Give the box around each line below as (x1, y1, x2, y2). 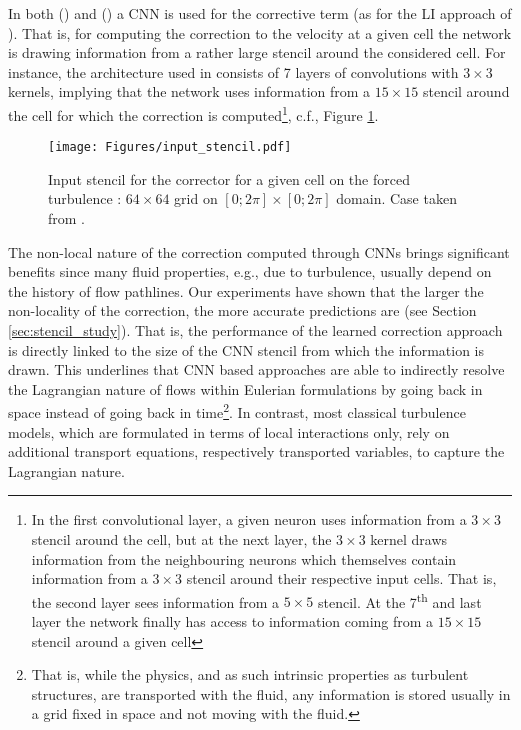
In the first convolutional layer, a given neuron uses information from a (31, 509, 467, 530)
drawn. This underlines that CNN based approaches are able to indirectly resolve (8, 359, 505, 380)
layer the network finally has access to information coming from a (31, 611, 434, 632)
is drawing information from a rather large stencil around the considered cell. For (8, 42, 506, 63)
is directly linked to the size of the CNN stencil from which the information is (8, 339, 485, 360)
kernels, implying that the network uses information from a (8, 81, 371, 102)
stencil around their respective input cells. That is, (186, 568, 497, 589)
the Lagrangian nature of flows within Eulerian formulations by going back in (8, 378, 483, 399)
